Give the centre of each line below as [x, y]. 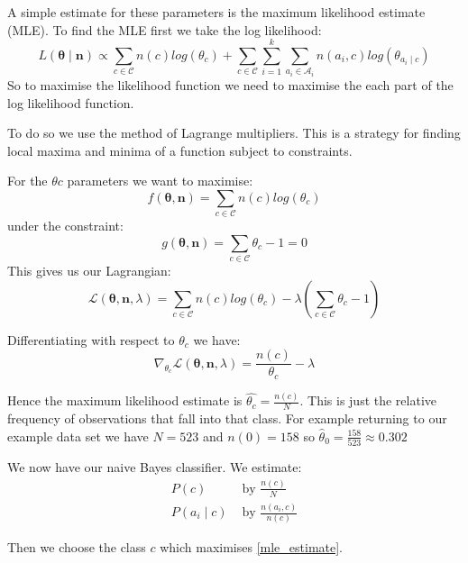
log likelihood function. [71, 102]
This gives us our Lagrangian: [89, 271]
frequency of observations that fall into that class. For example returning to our [227, 418]
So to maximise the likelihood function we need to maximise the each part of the [230, 84]
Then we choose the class [77, 547]
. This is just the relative [368, 400]
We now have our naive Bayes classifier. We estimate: [155, 466]
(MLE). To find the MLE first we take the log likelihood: [165, 29]
